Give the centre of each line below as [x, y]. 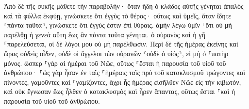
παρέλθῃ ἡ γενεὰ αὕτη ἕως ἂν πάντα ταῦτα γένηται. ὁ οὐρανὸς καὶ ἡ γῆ [105, 34]
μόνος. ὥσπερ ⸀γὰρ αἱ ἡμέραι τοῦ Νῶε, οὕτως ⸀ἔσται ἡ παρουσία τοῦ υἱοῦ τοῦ [115, 63]
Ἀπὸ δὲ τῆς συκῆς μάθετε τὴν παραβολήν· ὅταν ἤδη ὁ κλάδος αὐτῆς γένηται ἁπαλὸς [124, 6]
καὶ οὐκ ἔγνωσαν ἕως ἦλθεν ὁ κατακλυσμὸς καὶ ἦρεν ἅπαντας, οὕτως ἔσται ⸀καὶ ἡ [120, 91]
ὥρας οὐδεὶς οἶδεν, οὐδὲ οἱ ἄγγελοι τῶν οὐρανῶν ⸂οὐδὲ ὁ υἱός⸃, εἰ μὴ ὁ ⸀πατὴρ [116, 53]
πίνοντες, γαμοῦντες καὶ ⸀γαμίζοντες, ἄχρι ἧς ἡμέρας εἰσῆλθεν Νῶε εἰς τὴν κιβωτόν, [123, 82]
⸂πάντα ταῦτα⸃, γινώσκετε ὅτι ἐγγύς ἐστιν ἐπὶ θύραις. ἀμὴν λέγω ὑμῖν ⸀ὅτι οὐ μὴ [118, 25]
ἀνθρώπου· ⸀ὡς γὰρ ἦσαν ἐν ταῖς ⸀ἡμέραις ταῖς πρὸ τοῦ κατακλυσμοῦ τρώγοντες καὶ [125, 72]
